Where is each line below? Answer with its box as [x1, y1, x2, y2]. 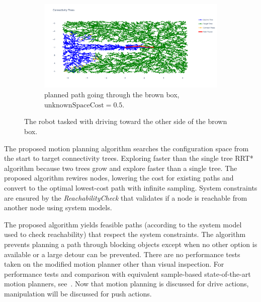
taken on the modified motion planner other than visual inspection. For [4, 259, 224, 269]
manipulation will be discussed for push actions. [4, 288, 152, 298]
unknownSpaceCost [44, 101, 104, 109]
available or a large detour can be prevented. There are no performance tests [4, 249, 240, 259]
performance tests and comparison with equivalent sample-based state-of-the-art [4, 268, 251, 279]
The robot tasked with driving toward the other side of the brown [24, 116, 227, 127]
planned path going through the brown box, [44, 89, 180, 100]
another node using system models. [4, 202, 112, 213]
